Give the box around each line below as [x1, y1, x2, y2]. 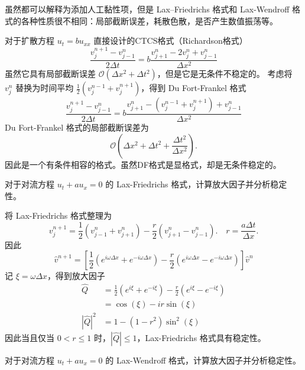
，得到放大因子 [47, 270, 105, 282]
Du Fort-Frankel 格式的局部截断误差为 [5, 121, 149, 134]
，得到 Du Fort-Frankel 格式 [141, 82, 246, 94]
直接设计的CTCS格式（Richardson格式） [93, 34, 248, 47]
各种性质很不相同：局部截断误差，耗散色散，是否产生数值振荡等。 [21, 14, 278, 27]
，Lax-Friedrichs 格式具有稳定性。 [137, 331, 266, 343]
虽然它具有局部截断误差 [5, 67, 96, 80]
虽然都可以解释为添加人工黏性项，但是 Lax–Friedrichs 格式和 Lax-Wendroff [5, 3, 290, 15]
